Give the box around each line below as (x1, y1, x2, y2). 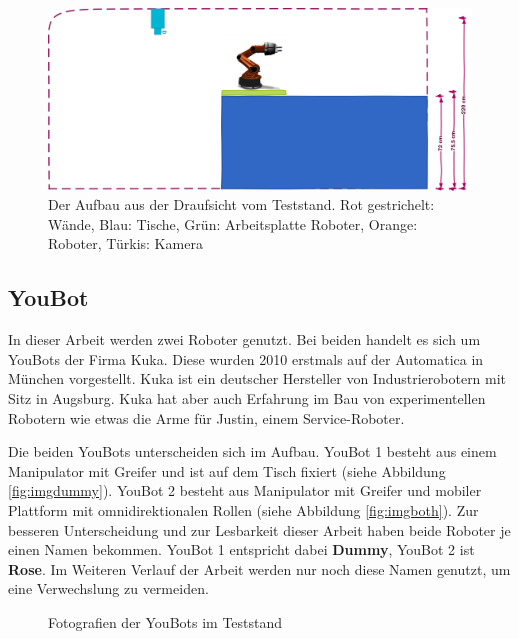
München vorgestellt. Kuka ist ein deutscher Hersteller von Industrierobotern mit (8, 368, 507, 389)
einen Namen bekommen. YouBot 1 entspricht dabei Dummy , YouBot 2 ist (8, 539, 475, 560)
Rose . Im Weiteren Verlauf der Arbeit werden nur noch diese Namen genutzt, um (8, 558, 511, 579)
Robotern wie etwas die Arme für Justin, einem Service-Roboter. (8, 407, 405, 428)
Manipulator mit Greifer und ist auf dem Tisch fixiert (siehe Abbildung (8, 460, 446, 481)
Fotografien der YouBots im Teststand (48, 611, 283, 632)
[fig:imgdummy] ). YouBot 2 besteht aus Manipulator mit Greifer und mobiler (8, 480, 482, 501)
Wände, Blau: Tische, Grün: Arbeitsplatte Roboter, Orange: (48, 213, 418, 234)
